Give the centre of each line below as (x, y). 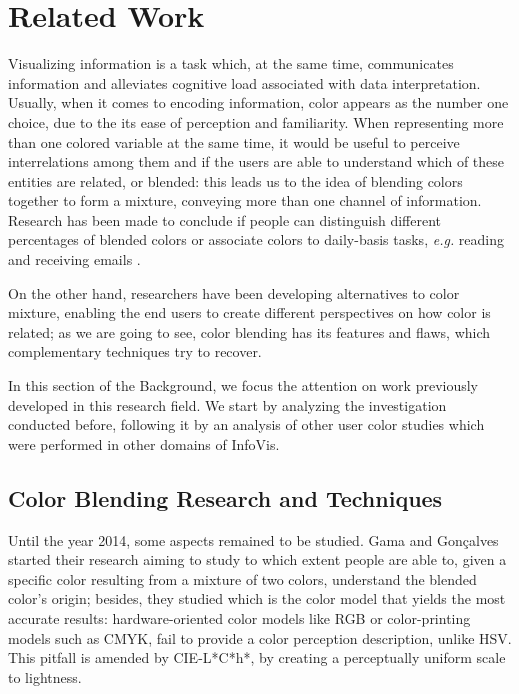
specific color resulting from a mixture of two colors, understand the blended (242, 578)
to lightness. (45, 676)
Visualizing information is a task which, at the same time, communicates (231, 63)
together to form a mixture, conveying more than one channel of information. (245, 200)
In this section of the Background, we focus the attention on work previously (243, 385)
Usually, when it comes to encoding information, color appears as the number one (258, 102)
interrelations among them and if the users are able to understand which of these (256, 161)
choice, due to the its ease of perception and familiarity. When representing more (256, 121)
